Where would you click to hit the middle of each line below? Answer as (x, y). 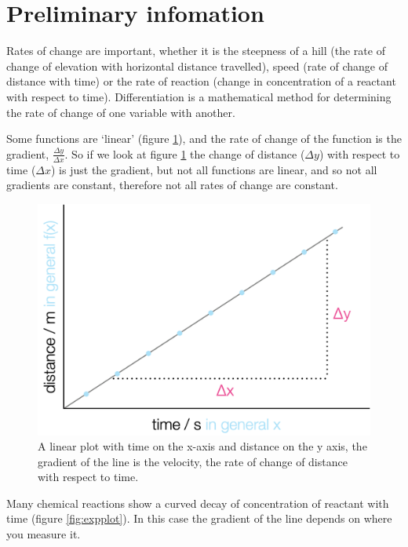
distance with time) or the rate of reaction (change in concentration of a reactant (201, 81)
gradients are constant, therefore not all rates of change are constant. (172, 185)
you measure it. (44, 534)
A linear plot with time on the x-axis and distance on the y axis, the (202, 446)
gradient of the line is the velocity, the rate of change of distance (193, 461)
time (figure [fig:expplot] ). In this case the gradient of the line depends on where (199, 518)
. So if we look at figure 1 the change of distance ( (185, 153)
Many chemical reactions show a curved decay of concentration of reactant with (198, 503)
